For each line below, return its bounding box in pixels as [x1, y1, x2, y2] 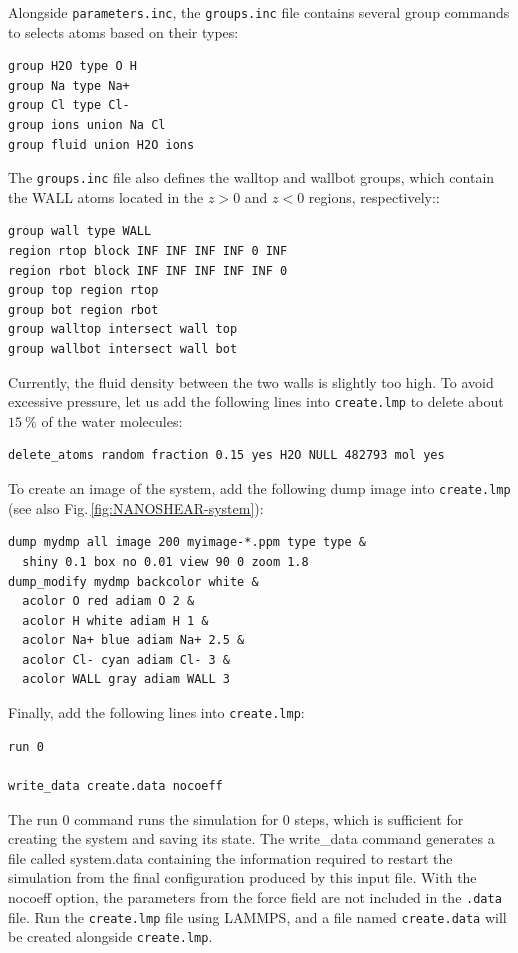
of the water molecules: [41, 410, 183, 431]
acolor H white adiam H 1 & [22, 613, 209, 628]
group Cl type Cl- [8, 98, 130, 113]
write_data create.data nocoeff [8, 778, 223, 793]
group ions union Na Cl [8, 118, 166, 133]
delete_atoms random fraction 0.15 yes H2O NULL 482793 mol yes [8, 448, 445, 463]
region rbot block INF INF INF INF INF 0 [8, 263, 288, 278]
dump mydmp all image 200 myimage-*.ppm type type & [8, 535, 366, 550]
